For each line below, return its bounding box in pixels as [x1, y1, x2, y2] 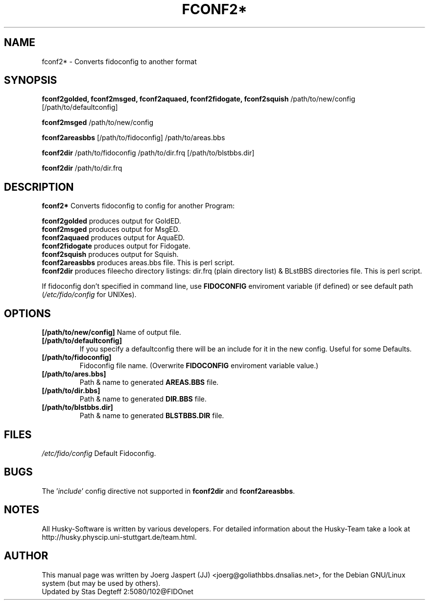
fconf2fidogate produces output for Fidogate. [42, 242, 191, 251]
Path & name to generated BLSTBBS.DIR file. [79, 411, 224, 420]
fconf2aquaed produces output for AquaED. [42, 233, 185, 242]
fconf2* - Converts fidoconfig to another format [42, 57, 197, 66]
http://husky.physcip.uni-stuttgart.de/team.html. [42, 532, 197, 541]
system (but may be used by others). [42, 579, 161, 587]
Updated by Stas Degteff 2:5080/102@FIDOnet [42, 587, 193, 596]
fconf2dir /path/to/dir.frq [42, 164, 122, 173]
